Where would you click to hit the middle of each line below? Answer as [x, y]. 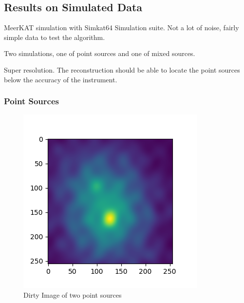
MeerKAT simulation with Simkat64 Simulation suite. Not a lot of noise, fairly [122, 28]
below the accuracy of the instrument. [61, 79]
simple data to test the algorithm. [55, 37]
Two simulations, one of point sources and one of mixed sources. [100, 53]
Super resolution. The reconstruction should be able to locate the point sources [122, 69]
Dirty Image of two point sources [73, 294]
